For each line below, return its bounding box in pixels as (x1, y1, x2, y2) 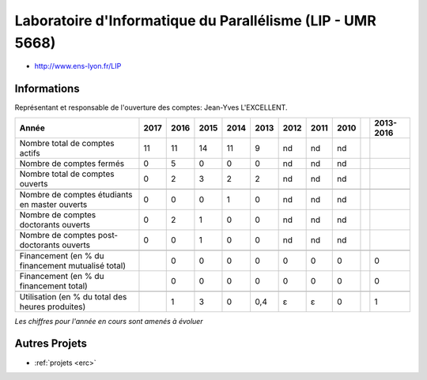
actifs (19, 147, 40, 158)
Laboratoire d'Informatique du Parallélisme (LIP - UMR (14, 12, 377, 29)
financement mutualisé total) (19, 260, 127, 271)
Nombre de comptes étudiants (19, 189, 133, 200)
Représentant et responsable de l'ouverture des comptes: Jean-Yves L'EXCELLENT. (14, 103, 288, 112)
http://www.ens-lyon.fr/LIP (34, 62, 122, 71)
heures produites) (19, 301, 86, 312)
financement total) (19, 280, 89, 292)
